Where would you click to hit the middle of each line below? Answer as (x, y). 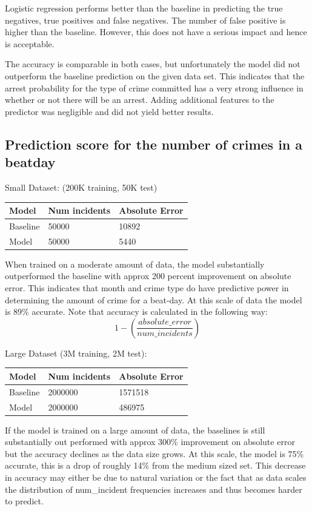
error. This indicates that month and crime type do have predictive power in (147, 288)
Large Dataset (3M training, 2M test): (76, 353)
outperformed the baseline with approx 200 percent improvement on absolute (148, 276)
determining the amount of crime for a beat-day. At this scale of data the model (154, 299)
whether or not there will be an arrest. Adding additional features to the (140, 100)
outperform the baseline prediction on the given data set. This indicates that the (155, 75)
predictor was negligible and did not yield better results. (109, 111)
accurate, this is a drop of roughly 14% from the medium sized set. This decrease (155, 465)
